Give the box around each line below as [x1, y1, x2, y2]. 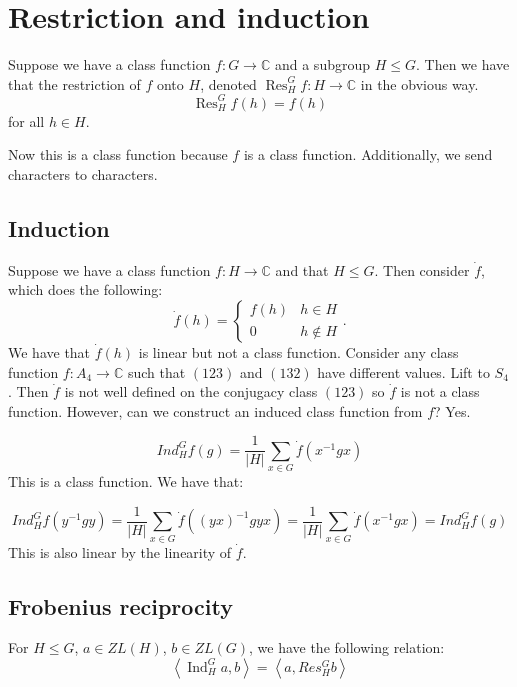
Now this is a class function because [8, 144, 228, 165]
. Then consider [374, 259, 470, 280]
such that [127, 361, 186, 382]
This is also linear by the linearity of [8, 541, 232, 562]
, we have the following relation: [249, 637, 445, 658]
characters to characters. [8, 164, 158, 184]
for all [8, 110, 45, 131]
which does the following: [8, 279, 163, 300]
